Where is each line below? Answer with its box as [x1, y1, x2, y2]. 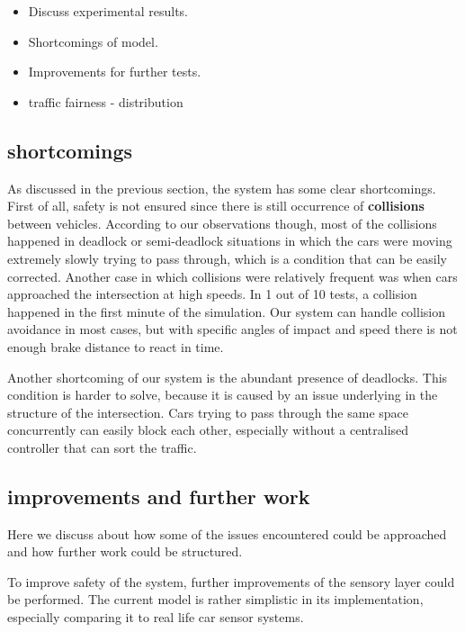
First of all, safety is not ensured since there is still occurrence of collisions [7, 196, 425, 215]
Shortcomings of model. [28, 32, 158, 50]
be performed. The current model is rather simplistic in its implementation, [7, 590, 424, 609]
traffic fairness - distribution [28, 92, 183, 111]
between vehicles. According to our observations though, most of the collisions [7, 213, 437, 232]
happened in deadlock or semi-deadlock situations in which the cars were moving [7, 231, 452, 250]
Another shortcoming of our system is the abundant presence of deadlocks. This [7, 367, 448, 386]
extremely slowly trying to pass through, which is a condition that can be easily [7, 248, 447, 267]
